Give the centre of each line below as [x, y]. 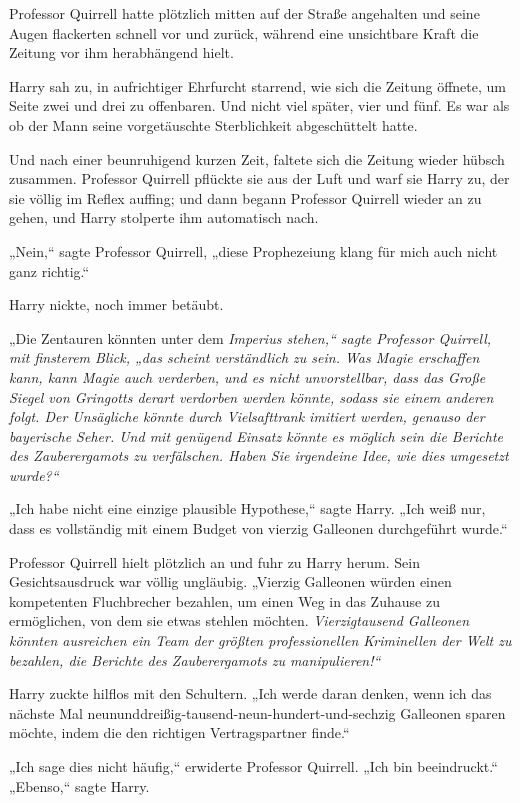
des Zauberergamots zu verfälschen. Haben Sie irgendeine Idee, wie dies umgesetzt [259, 455]
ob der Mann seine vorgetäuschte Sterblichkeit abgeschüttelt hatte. [213, 124]
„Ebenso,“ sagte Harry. [79, 785]
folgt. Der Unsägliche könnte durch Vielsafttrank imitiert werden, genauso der [247, 416]
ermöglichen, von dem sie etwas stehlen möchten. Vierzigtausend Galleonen [239, 620]
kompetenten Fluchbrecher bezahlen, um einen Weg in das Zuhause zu [224, 600]
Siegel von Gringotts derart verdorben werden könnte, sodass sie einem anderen [251, 396]
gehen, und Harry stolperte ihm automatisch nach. [164, 217]
